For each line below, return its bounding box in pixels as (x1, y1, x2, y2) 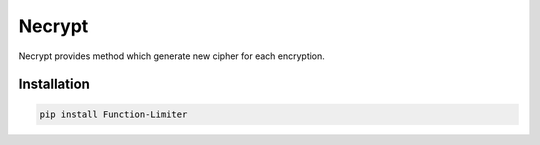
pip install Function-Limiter (39, 108, 188, 120)
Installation (18, 76, 90, 93)
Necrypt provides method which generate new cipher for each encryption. (18, 50, 325, 62)
